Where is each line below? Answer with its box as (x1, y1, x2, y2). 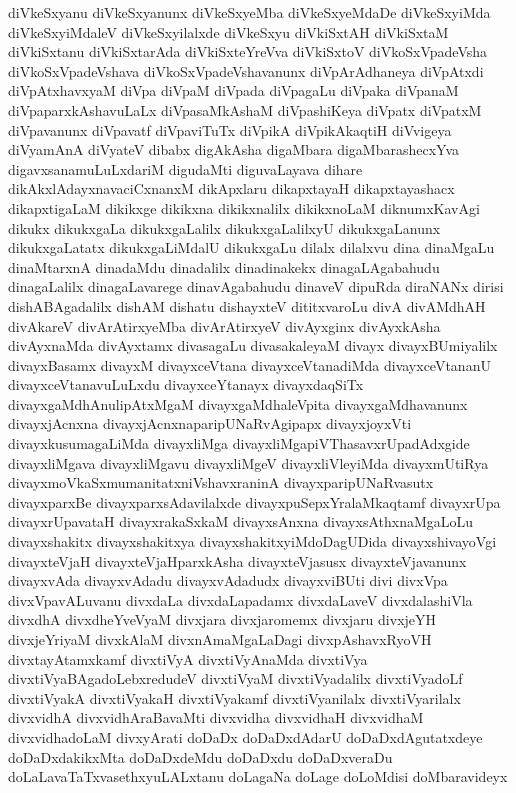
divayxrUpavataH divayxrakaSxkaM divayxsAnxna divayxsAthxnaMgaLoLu (8, 511, 474, 532)
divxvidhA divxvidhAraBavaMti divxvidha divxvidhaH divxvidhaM (8, 707, 424, 728)
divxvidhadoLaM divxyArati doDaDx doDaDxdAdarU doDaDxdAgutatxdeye (8, 726, 483, 747)
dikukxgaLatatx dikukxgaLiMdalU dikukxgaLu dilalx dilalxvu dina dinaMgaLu (8, 237, 495, 258)
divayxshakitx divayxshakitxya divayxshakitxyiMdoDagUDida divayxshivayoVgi (8, 531, 497, 552)
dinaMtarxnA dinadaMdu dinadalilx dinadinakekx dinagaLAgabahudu (8, 256, 440, 277)
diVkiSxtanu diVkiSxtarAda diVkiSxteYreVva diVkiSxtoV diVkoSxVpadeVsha (8, 41, 488, 62)
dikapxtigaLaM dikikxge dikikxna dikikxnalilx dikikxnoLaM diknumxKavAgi (8, 197, 480, 218)
